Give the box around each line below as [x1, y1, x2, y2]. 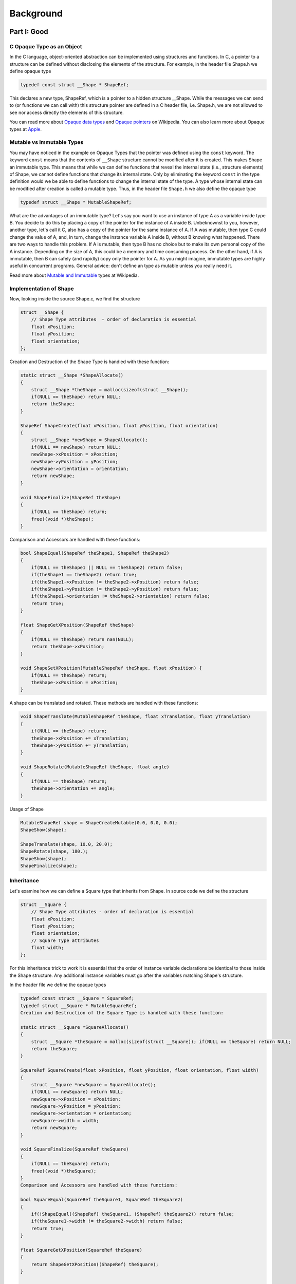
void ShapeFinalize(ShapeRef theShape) [20, 495, 121, 500]
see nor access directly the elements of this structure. [9, 109, 124, 116]
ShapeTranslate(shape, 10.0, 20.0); [20, 841, 113, 847]
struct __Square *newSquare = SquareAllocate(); [31, 1082, 156, 1087]
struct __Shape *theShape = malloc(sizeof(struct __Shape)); [31, 387, 189, 392]
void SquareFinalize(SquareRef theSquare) [20, 1146, 129, 1153]
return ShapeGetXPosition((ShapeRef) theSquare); [31, 1261, 159, 1267]
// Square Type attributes [31, 937, 100, 943]
